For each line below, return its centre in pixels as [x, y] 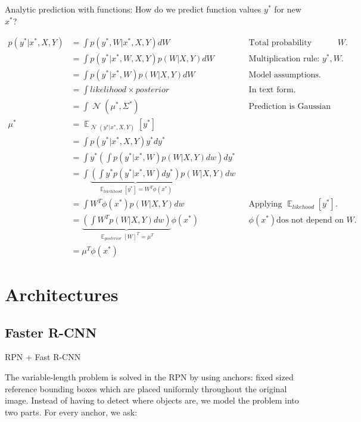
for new [288, 9]
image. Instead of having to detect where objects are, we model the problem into [152, 400]
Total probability [280, 43]
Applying [265, 204]
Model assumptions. [285, 75]
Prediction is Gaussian [290, 107]
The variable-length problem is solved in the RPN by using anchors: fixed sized [149, 376]
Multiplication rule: [284, 59]
